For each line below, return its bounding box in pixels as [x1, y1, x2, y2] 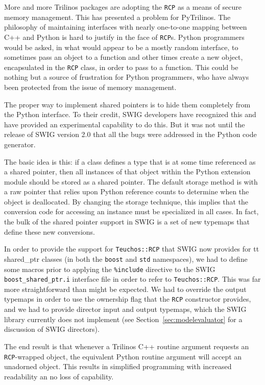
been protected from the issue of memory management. [4, 81, 177, 92]
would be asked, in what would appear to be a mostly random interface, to [4, 41, 238, 52]
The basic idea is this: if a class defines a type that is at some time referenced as [4, 156, 256, 167]
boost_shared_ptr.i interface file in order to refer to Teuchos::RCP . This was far [4, 274, 261, 284]
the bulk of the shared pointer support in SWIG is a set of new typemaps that [4, 216, 250, 227]
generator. [4, 139, 36, 149]
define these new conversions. [4, 226, 95, 237]
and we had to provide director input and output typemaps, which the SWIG [4, 304, 247, 314]
